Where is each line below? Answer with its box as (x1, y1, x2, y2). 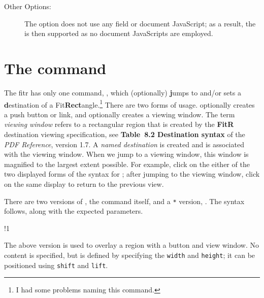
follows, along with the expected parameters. (4, 206, 143, 216)
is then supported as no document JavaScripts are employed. (24, 28, 213, 39)
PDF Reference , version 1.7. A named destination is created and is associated (4, 139, 244, 149)
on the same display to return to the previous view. (4, 178, 164, 189)
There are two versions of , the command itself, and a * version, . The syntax (4, 195, 245, 206)
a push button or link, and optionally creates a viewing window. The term (4, 109, 235, 119)
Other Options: (4, 1, 51, 11)
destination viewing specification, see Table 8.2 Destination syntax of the (4, 128, 245, 139)
